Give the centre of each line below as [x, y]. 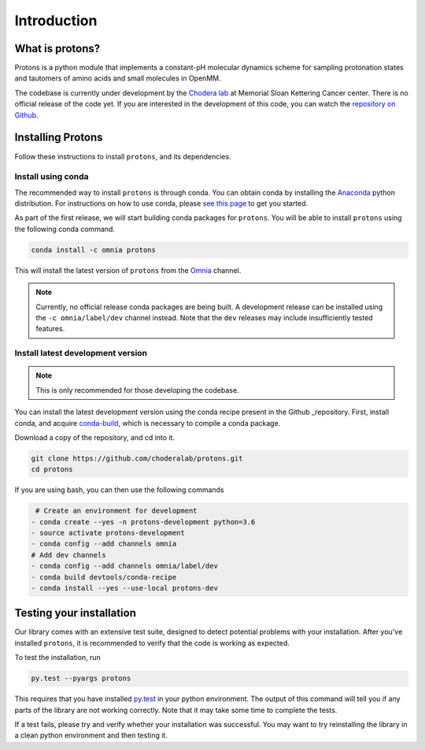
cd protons [52, 470]
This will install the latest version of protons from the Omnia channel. [128, 270]
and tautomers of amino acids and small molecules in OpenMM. [118, 78]
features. [50, 329]
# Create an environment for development [116, 511]
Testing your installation [76, 613]
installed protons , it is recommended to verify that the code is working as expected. [152, 643]
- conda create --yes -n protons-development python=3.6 [143, 522]
